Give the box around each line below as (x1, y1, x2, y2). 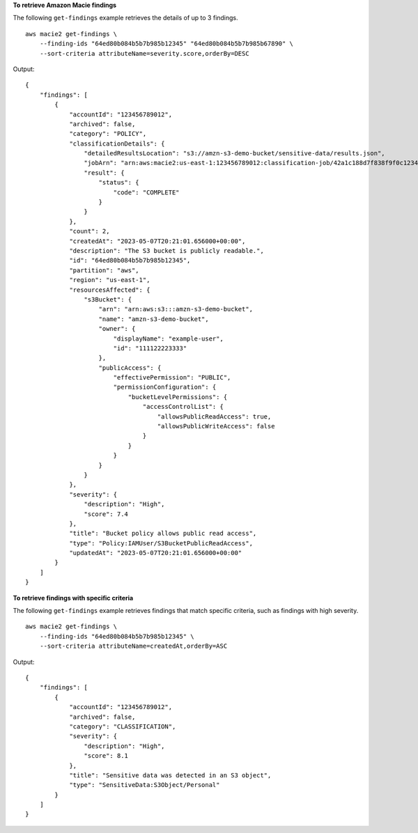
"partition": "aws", (69, 266, 139, 274)
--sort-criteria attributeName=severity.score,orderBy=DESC (39, 49, 250, 57)
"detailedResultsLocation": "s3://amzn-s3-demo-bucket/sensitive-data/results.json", (84, 150, 386, 157)
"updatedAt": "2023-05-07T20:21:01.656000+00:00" (69, 549, 242, 557)
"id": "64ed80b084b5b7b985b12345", (69, 256, 191, 265)
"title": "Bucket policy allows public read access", (69, 529, 257, 538)
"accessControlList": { (142, 403, 224, 411)
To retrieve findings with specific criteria (13, 593, 134, 602)
